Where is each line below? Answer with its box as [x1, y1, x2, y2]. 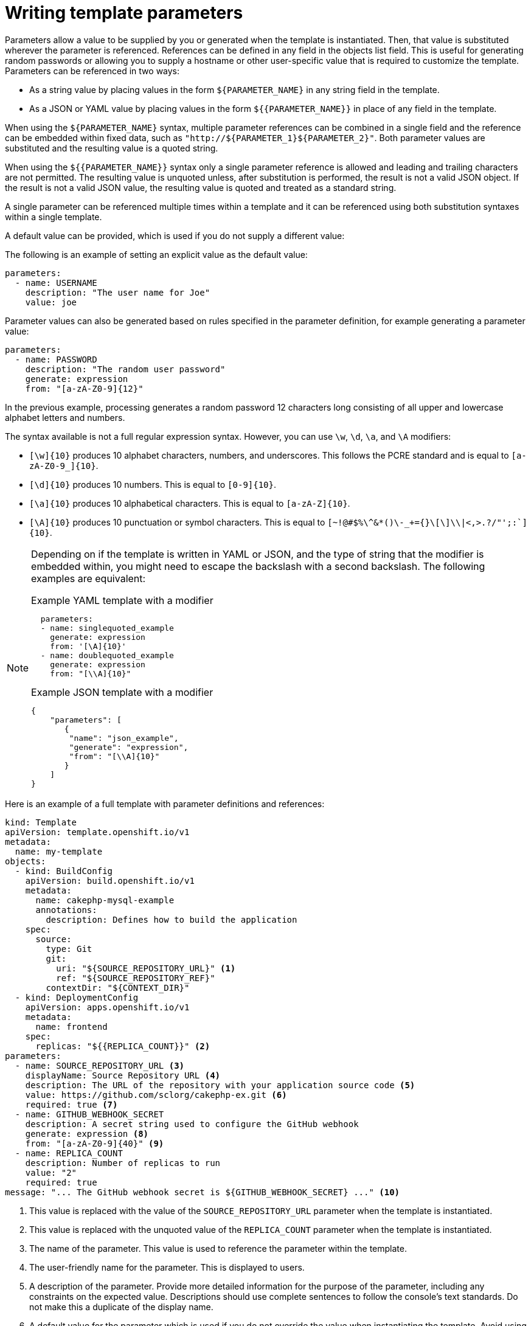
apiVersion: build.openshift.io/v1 [25, 875, 195, 886]
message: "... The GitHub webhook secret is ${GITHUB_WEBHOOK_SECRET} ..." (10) [5, 1187, 400, 1197]
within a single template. [5, 211, 102, 222]
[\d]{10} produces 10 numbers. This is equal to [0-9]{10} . [29, 479, 276, 490]
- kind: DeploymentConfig [15, 992, 139, 1002]
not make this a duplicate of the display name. [29, 1301, 213, 1312]
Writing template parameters [5, 2, 243, 23]
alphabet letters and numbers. [5, 412, 125, 423]
